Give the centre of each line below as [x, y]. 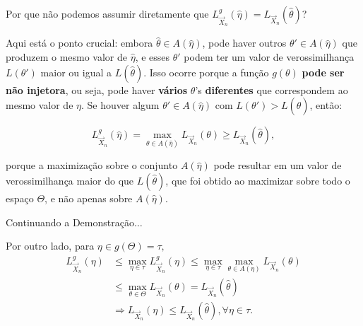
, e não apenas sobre [89, 198]
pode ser [323, 72]
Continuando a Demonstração [70, 222]
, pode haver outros [244, 43]
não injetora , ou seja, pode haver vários [97, 89]
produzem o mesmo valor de [67, 56]
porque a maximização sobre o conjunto [92, 165]
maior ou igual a [76, 72]
